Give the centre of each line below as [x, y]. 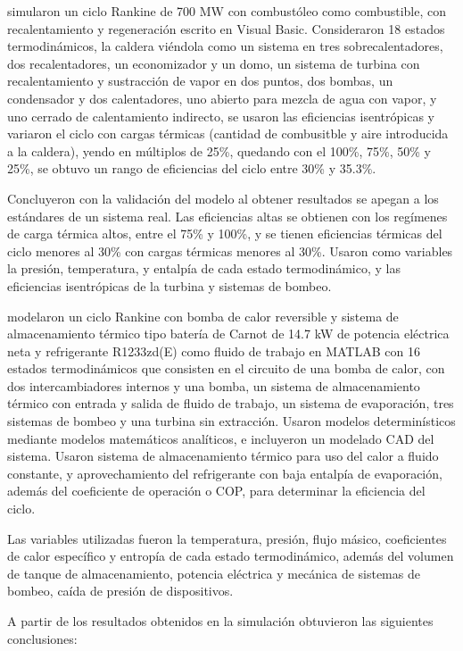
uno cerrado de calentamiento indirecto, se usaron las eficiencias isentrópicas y [221, 116]
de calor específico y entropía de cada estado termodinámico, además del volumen [231, 556]
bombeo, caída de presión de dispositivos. [120, 591]
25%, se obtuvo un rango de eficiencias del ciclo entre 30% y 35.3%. [192, 168]
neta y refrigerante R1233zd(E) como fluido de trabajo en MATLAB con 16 [214, 351]
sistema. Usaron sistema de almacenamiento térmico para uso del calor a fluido [223, 456]
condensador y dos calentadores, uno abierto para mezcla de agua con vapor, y [222, 98]
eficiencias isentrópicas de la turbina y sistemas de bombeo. [169, 285]
